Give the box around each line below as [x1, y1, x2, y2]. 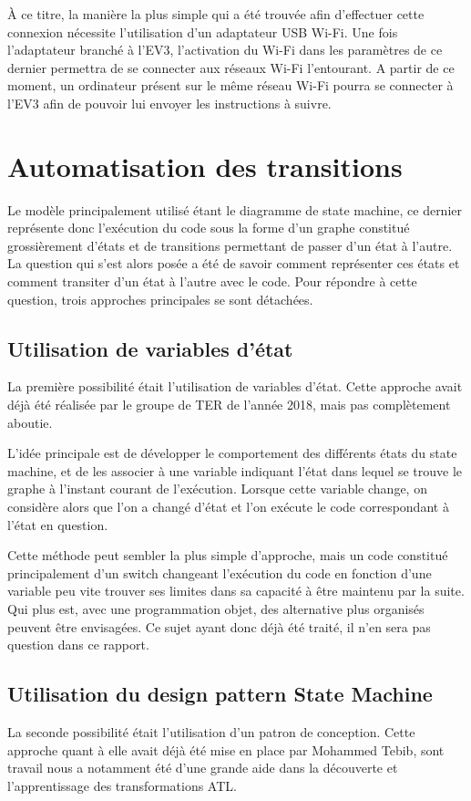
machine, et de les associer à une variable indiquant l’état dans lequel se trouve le [7, 461, 463, 480]
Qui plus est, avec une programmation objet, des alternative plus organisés [7, 598, 425, 618]
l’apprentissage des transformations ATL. [7, 775, 237, 795]
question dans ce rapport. [7, 635, 149, 654]
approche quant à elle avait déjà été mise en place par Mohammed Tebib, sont [7, 740, 445, 759]
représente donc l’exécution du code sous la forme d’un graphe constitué [7, 218, 410, 237]
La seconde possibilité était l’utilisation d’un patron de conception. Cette [7, 722, 415, 741]
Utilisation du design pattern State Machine [7, 680, 433, 708]
